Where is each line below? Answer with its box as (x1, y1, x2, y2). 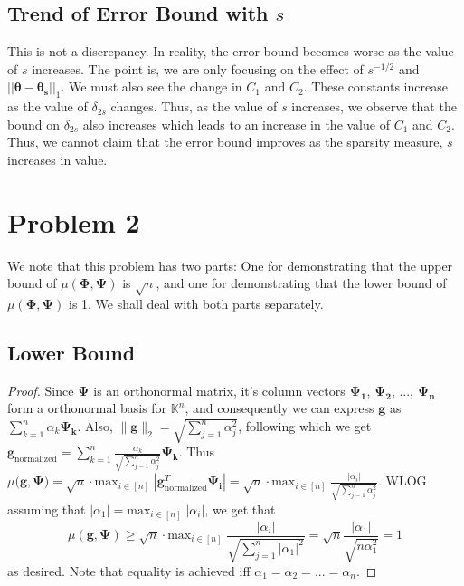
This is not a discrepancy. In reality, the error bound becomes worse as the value (7, 42, 454, 61)
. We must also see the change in (61, 77, 242, 96)
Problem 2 (7, 203, 140, 240)
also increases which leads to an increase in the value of (82, 114, 390, 133)
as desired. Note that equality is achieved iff (7, 561, 251, 580)
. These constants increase (303, 77, 448, 96)
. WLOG (377, 471, 427, 490)
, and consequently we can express (185, 399, 374, 418)
